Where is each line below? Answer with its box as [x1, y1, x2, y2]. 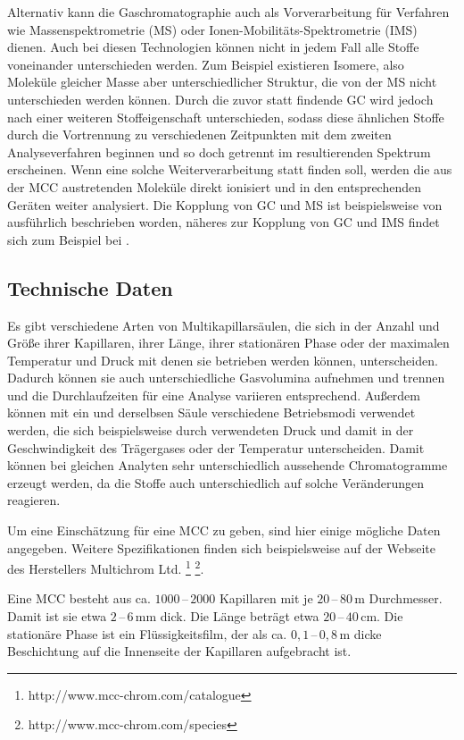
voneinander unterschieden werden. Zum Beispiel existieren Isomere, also [7, 55, 404, 73]
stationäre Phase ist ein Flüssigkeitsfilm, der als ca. [7, 624, 287, 643]
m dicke [339, 624, 382, 643]
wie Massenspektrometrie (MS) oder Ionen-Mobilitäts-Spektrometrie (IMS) [7, 20, 418, 38]
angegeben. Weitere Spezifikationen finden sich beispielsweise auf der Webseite [7, 538, 435, 557]
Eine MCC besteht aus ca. [7, 589, 151, 608]
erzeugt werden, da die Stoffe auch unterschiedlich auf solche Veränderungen [7, 473, 425, 492]
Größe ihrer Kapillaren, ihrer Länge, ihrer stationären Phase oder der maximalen [7, 333, 450, 352]
